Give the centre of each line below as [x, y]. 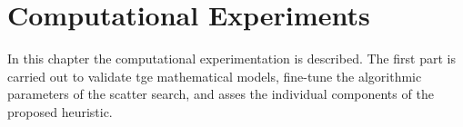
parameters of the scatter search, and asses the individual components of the [221, 94]
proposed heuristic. [60, 111]
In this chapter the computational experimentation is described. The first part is [231, 59]
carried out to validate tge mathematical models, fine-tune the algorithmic [215, 76]
